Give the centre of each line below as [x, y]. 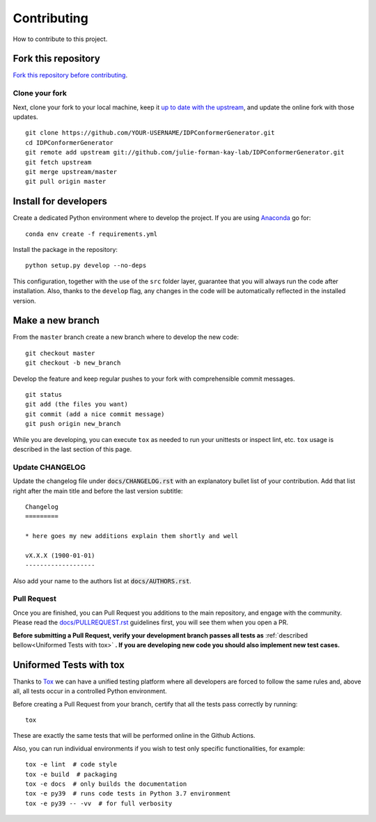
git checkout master [60, 353]
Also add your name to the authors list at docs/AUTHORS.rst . [102, 580]
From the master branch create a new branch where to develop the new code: [126, 337]
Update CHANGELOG [49, 467]
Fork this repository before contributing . [70, 75]
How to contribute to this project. [60, 39]
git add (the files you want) [77, 404]
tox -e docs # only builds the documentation [106, 784]
